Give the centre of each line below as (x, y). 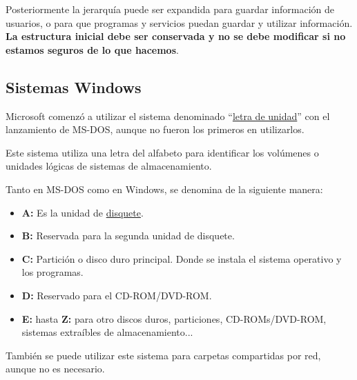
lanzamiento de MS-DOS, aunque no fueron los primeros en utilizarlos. (155, 129)
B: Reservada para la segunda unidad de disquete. (128, 236)
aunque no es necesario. (55, 369)
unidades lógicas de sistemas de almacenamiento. (109, 166)
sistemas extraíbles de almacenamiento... (107, 332)
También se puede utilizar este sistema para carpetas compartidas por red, (163, 355)
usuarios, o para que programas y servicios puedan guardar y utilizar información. (179, 22)
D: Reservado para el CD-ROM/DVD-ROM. (117, 295)
